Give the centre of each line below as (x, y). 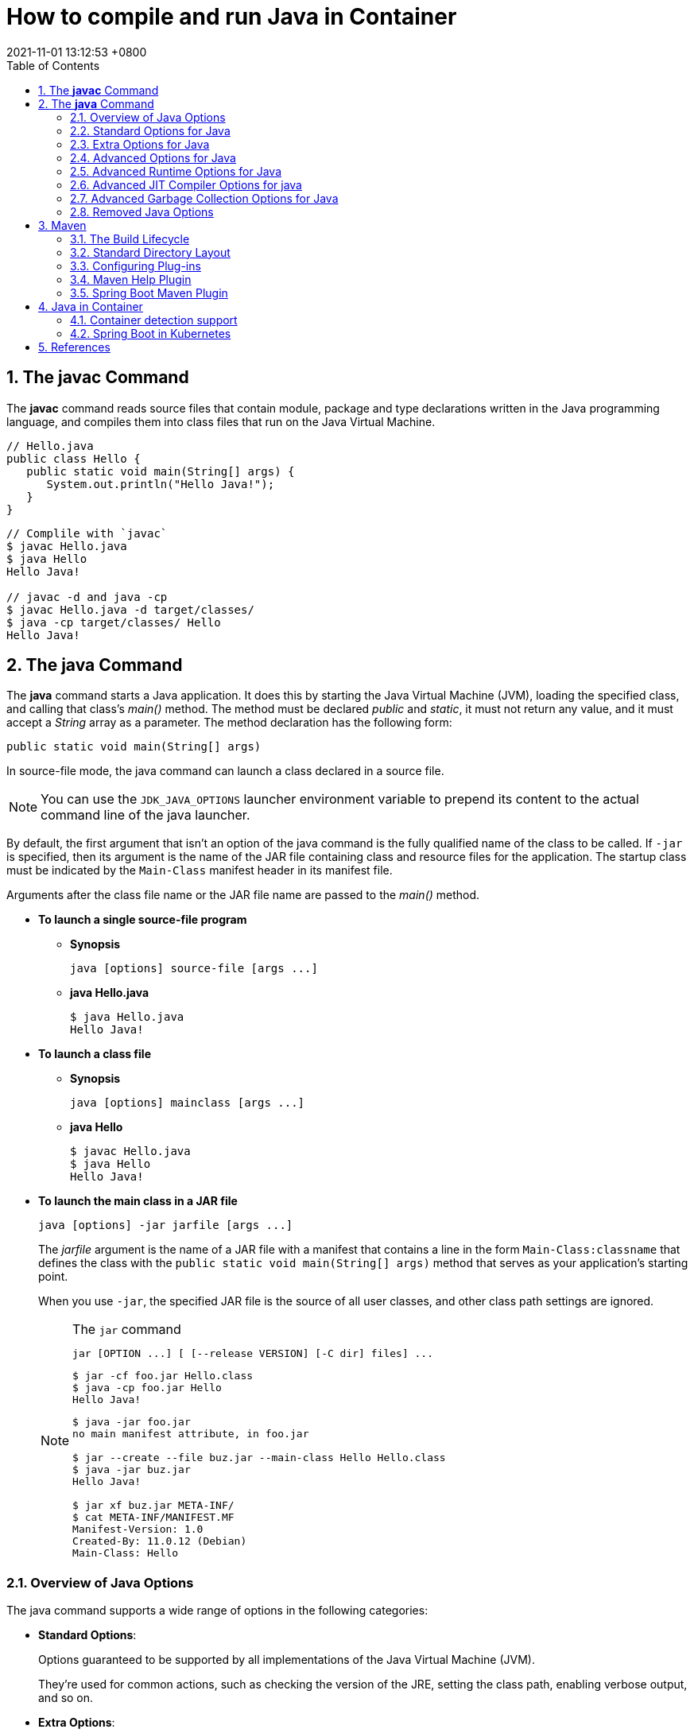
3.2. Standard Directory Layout (150, 252)
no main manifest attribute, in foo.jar (191, 1434)
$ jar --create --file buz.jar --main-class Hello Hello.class (259, 1458)
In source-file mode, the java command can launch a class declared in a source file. (225, 771)
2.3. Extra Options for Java (140, 144)
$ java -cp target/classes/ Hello (114, 622)
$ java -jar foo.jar (132, 1422)
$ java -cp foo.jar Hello (147, 1388)
